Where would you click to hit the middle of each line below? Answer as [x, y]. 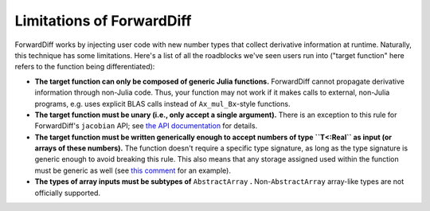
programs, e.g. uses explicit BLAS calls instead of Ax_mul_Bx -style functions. [162, 104]
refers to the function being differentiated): [85, 67]
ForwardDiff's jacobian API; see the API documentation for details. [146, 126]
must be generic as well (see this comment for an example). [133, 170]
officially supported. [68, 193]
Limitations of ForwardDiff [103, 21]
